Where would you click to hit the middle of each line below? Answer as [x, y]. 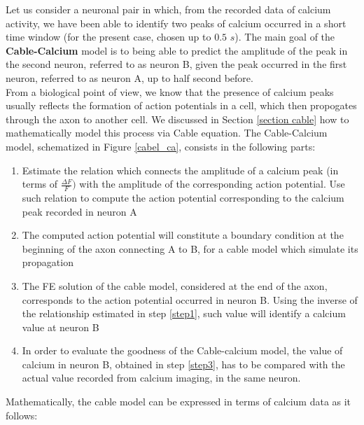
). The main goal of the [285, 37]
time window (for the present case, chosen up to [108, 37]
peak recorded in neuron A [79, 211]
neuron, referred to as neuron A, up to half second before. [129, 77]
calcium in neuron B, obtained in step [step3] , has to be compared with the [183, 364]
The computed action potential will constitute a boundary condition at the [183, 235]
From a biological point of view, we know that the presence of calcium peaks [170, 91]
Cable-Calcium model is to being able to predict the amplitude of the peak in [177, 50]
